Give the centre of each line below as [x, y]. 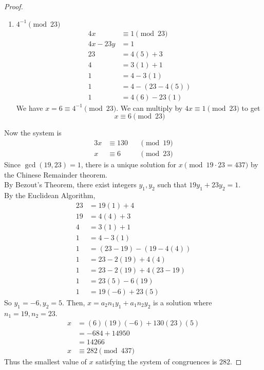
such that [172, 184]
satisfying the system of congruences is [156, 362]
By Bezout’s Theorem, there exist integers [70, 184]
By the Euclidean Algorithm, [50, 195]
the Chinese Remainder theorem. [56, 174]
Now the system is [33, 133]
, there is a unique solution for [129, 164]
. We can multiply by [149, 108]
